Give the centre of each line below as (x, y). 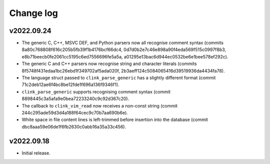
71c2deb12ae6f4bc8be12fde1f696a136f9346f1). (70, 84)
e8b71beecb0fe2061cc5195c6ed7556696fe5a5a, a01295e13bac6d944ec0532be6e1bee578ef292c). (125, 56)
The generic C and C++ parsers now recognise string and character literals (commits (109, 64)
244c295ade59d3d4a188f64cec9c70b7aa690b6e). (75, 112)
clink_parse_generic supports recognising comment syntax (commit (96, 91)
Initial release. (36, 153)
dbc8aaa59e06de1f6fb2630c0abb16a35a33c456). (74, 126)
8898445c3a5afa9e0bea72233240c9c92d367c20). (75, 99)
